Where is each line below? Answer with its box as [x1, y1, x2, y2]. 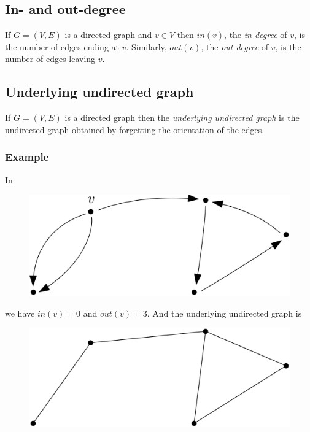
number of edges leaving [5, 52, 96, 65]
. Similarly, [126, 40, 167, 53]
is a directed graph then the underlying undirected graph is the [64, 111, 300, 124]
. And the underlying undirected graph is [147, 306, 302, 319]
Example [5, 149, 49, 164]
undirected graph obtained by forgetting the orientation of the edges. [5, 123, 265, 136]
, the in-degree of [224, 28, 287, 41]
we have [5, 306, 35, 319]
